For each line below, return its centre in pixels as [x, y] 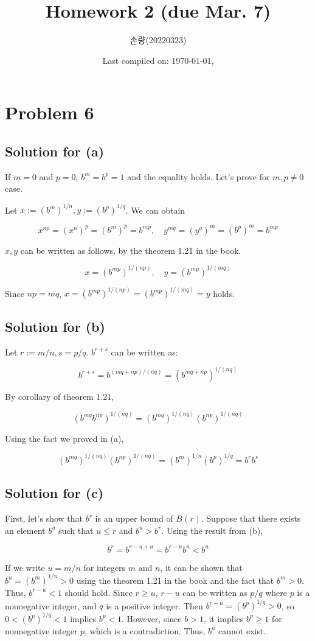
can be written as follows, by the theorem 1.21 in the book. [131, 250]
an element [25, 530]
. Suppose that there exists [251, 518]
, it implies [223, 618]
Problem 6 [50, 112]
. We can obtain [155, 210]
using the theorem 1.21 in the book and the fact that [175, 580]
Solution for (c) [54, 493]
